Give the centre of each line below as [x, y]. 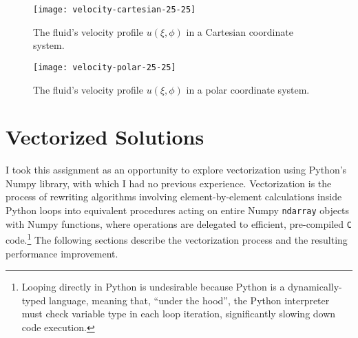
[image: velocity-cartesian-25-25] [115, 10]
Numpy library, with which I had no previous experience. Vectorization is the [169, 183]
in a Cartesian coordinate [240, 31]
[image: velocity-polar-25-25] [105, 67]
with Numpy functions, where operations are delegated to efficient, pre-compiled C [179, 223]
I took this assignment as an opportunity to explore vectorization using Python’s [176, 170]
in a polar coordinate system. [248, 89]
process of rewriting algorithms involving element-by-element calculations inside [174, 197]
